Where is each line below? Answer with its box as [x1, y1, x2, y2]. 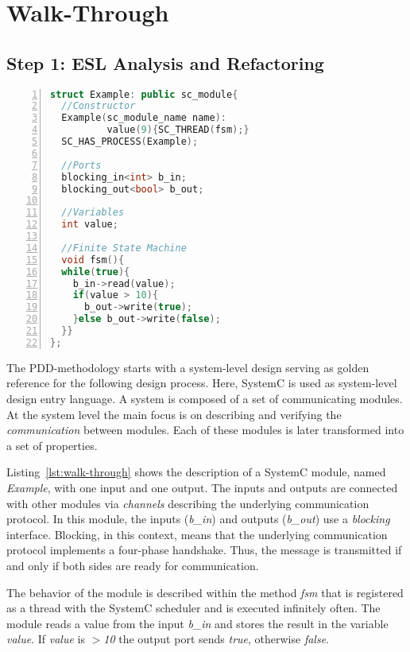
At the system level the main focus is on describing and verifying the [6, 406, 342, 422]
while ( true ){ [61, 266, 130, 277]
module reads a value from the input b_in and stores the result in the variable [6, 615, 389, 631]
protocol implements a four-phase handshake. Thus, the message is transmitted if [6, 541, 402, 558]
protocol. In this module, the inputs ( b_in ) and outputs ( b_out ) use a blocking [6, 510, 390, 527]
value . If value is [6, 631, 85, 647]
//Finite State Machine [61, 242, 187, 254]
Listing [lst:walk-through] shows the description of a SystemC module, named [6, 464, 386, 480]
